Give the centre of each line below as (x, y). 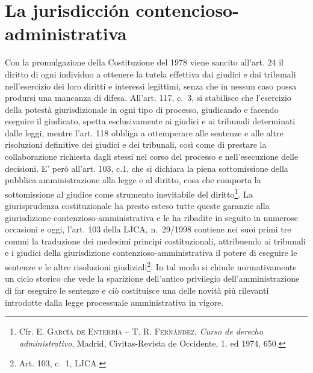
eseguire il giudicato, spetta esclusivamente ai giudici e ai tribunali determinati (150, 121)
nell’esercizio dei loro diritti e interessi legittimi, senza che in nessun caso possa (151, 86)
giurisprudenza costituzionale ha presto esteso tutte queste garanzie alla (137, 206)
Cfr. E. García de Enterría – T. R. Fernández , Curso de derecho (141, 331)
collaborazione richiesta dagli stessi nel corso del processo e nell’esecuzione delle (152, 156)
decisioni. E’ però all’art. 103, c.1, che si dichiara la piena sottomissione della (147, 168)
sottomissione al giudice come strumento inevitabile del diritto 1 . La (129, 193)
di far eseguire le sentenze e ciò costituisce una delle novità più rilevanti (137, 290)
